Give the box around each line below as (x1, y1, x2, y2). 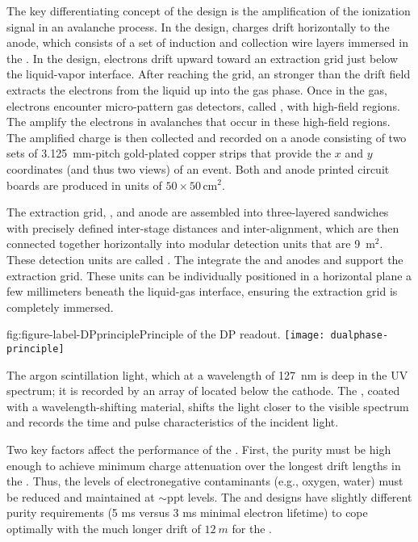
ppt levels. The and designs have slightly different (167, 488, 412, 505)
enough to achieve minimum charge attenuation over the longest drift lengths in (6, 456, 401, 473)
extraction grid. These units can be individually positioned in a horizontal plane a (6, 267, 412, 284)
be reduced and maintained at (6, 488, 155, 505)
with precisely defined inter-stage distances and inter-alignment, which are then (6, 219, 399, 236)
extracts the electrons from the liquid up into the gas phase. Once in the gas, (6, 81, 387, 98)
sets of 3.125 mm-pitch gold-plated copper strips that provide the (6, 145, 332, 162)
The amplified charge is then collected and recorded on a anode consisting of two (6, 128, 407, 145)
